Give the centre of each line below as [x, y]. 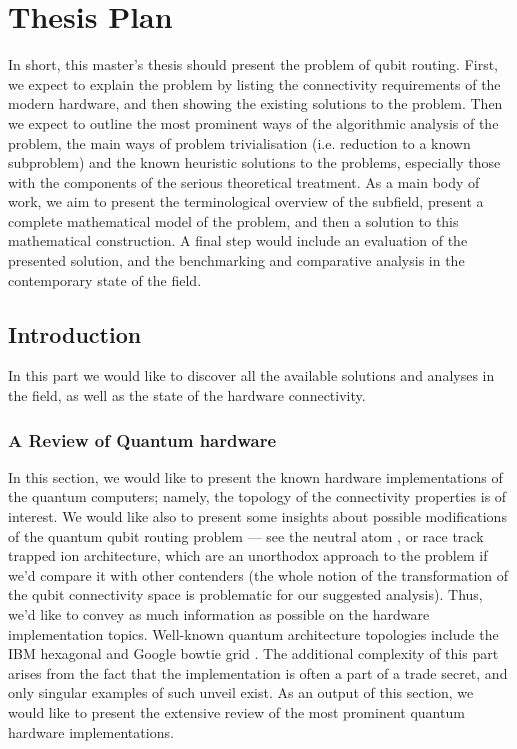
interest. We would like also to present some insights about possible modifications [257, 516]
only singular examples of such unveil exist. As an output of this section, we [241, 692]
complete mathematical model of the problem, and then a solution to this [233, 220]
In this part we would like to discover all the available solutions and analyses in [251, 375]
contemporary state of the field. [105, 279]
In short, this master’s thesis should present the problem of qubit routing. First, [253, 64]
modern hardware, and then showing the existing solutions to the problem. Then [255, 103]
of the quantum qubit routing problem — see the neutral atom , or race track [246, 535]
